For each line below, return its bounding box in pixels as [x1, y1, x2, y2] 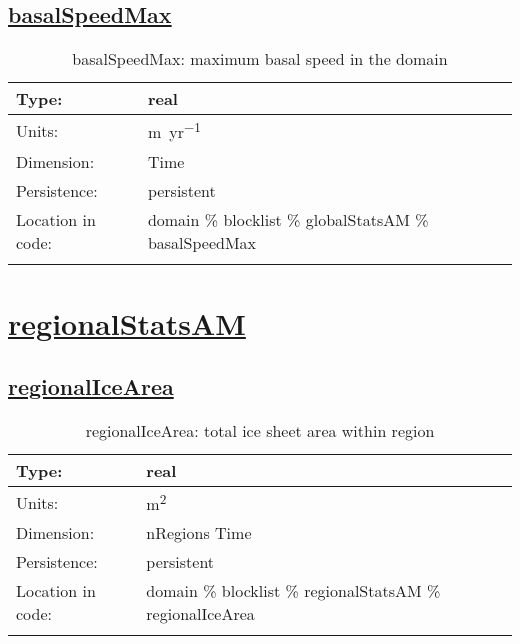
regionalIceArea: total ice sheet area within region [85, 419, 435, 443]
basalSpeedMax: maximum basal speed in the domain [72, 47, 448, 71]
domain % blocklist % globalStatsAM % [147, 207, 429, 231]
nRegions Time [146, 521, 252, 545]
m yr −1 [147, 117, 201, 144]
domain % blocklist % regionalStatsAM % [146, 579, 441, 603]
